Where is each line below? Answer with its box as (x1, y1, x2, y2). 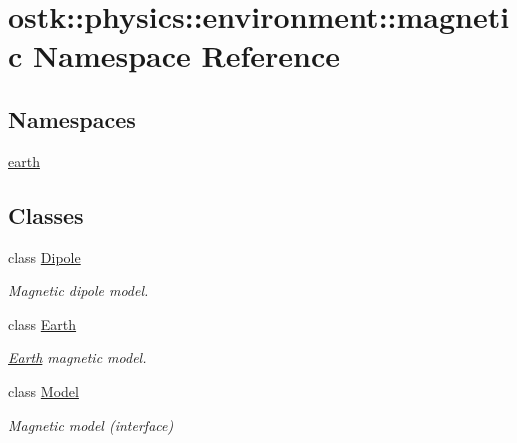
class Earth (8, 313, 77, 334)
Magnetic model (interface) (8, 414, 174, 435)
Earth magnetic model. (8, 347, 147, 368)
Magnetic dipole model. (8, 280, 149, 301)
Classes (8, 199, 84, 230)
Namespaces (8, 103, 136, 134)
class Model (8, 380, 79, 401)
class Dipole (8, 246, 81, 267)
